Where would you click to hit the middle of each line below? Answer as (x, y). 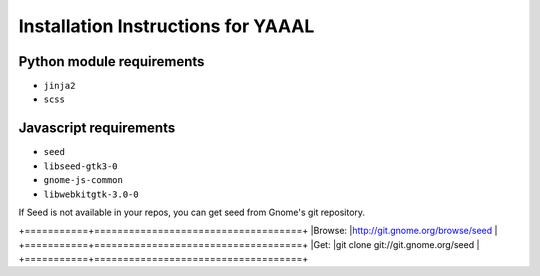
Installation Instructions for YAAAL (166, 26)
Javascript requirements (97, 128)
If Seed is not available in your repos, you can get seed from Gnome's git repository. (191, 212)
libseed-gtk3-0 (81, 166)
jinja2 (59, 86)
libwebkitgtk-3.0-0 (91, 194)
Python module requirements (111, 61)
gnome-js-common (83, 180)
